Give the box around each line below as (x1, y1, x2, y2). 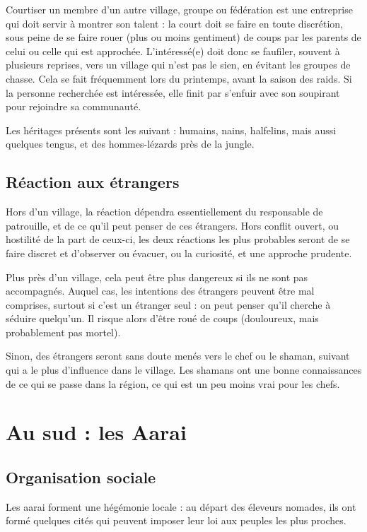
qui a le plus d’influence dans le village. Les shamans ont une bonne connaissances (6, 362, 362, 377)
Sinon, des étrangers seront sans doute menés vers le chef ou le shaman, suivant (6, 348, 350, 363)
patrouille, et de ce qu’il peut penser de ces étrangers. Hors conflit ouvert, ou (6, 218, 339, 232)
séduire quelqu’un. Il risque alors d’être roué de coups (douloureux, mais (6, 311, 319, 326)
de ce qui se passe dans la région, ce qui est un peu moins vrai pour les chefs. (6, 376, 340, 391)
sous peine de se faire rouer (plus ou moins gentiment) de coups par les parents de (6, 30, 361, 45)
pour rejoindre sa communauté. (6, 99, 141, 114)
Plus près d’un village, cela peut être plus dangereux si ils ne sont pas (6, 269, 308, 284)
